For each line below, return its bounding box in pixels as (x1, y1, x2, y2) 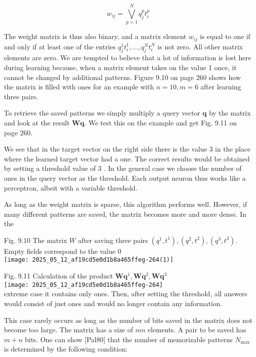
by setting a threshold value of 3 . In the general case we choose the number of (4, 163, 242, 173)
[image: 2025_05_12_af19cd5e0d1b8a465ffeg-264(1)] (4, 256, 174, 264)
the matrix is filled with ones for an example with (4, 81, 154, 92)
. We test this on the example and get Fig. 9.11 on (84, 117, 237, 127)
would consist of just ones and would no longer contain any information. (4, 298, 222, 308)
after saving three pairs (78, 235, 148, 245)
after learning (200, 81, 241, 92)
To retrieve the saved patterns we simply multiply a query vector (4, 108, 200, 118)
